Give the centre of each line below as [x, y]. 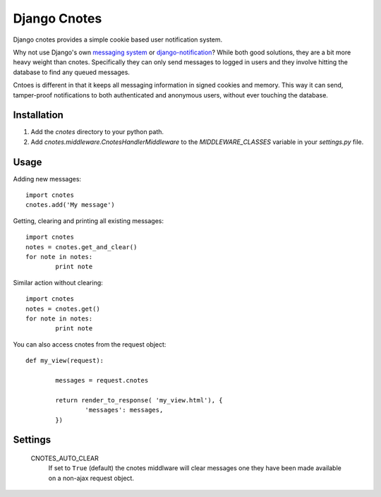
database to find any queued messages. [72, 72]
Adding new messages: [47, 179]
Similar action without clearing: [58, 282]
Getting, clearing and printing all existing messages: [89, 221]
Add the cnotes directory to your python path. [97, 132]
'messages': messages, [124, 410]
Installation [38, 115]
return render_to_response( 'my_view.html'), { [139, 400]
